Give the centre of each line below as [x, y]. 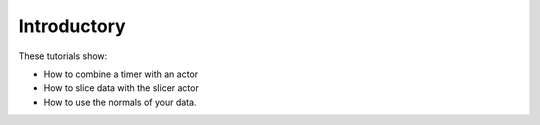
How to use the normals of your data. [120, 102]
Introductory [72, 26]
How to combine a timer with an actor [121, 74]
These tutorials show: [63, 56]
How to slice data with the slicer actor [121, 88]
